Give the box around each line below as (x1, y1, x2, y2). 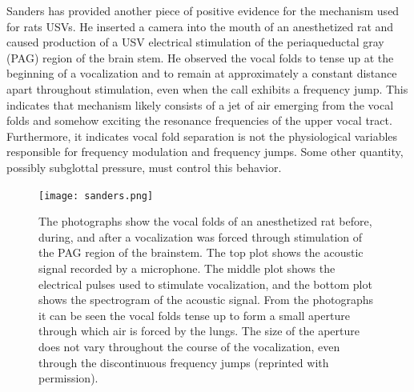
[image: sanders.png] (38, 190, 154, 202)
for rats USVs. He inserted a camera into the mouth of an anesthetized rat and (6, 18, 394, 34)
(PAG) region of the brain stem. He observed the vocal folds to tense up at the (6, 49, 394, 66)
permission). (38, 370, 98, 386)
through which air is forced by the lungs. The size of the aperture (38, 322, 360, 339)
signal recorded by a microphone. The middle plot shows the (38, 259, 336, 276)
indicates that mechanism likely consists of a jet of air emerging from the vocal (6, 96, 394, 113)
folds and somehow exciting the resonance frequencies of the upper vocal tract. (6, 112, 392, 129)
